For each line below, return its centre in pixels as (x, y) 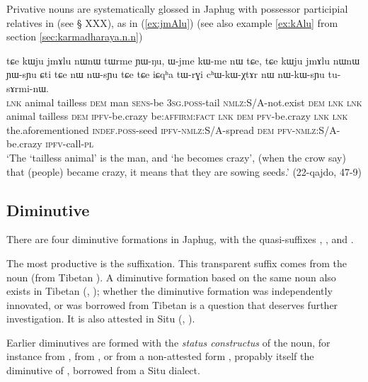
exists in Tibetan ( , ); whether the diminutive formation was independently (169, 291)
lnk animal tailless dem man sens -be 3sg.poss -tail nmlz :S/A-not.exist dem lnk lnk (184, 102)
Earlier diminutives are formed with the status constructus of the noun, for (168, 342)
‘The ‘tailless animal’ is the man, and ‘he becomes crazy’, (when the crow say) (176, 157)
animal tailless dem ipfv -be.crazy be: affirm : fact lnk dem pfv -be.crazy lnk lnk (177, 116)
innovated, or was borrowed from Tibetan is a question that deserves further (172, 304)
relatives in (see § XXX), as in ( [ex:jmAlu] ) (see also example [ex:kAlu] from (172, 22)
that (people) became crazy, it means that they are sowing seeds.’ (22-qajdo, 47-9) (184, 171)
